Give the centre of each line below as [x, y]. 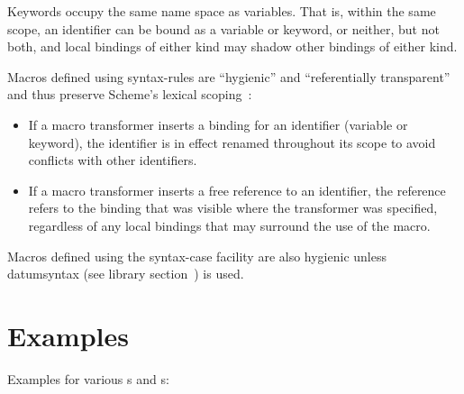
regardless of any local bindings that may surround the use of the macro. [229, 225]
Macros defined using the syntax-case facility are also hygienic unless [197, 256]
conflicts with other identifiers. [113, 160]
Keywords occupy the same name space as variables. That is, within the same [222, 11]
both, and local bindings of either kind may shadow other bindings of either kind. [232, 46]
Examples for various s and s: [88, 378]
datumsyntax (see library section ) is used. [126, 274]
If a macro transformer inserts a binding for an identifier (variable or [218, 124]
